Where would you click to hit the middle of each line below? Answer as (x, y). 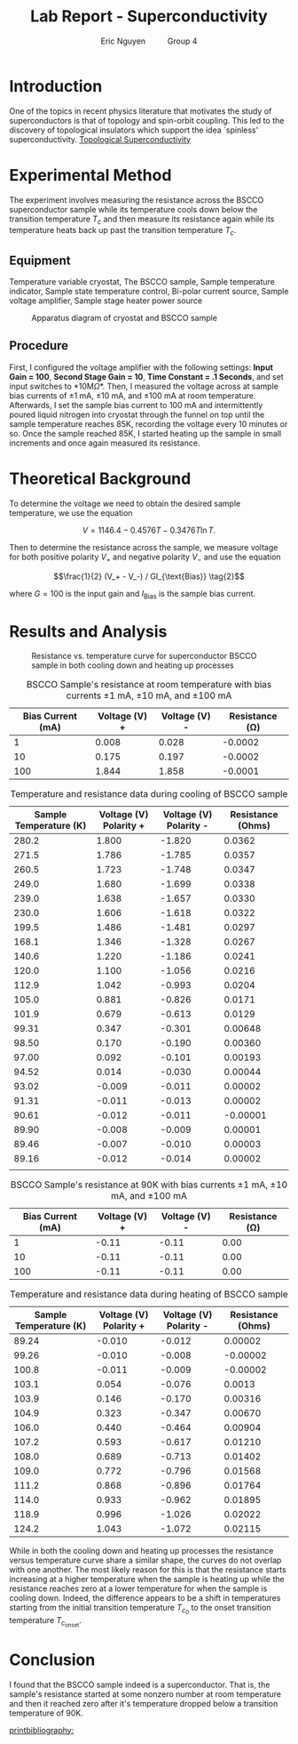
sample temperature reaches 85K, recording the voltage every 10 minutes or (149, 423)
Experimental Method (90, 175)
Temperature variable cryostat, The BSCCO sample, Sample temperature (142, 282)
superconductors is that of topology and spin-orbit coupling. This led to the (147, 120)
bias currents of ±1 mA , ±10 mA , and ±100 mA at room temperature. (133, 395)
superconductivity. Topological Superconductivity (100, 139)
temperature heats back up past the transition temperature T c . (123, 231)
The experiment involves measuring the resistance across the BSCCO (137, 200)
